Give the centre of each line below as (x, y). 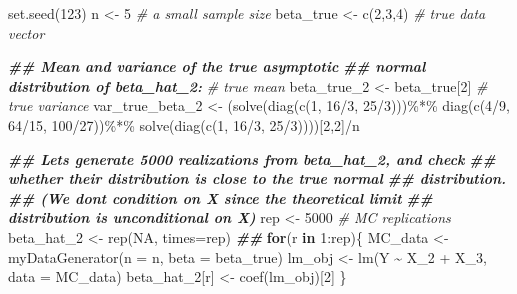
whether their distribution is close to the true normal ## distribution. (257, 178)
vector (26, 32)
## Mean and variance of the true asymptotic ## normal (217, 66)
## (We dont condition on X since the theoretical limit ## (220, 197)
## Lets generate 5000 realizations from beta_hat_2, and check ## (252, 158)
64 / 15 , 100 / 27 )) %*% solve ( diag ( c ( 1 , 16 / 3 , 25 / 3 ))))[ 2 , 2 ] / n (184, 124)
